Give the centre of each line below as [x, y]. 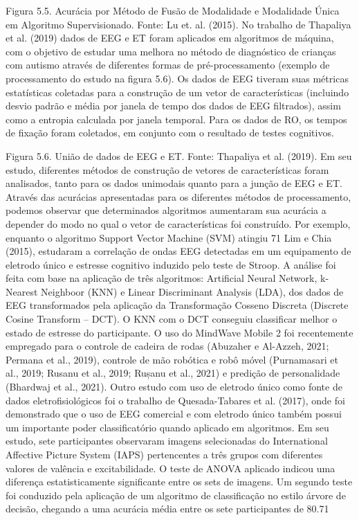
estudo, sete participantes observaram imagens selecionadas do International [167, 441]
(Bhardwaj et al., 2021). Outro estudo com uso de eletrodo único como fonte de [174, 387]
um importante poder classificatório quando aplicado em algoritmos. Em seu [167, 427]
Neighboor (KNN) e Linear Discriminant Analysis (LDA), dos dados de [192, 291]
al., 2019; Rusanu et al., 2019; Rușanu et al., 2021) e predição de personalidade [173, 373]
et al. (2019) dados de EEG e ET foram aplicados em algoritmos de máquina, [170, 38]
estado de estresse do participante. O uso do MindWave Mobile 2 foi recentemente [179, 332]
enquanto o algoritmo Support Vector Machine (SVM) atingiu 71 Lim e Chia [169, 237]
